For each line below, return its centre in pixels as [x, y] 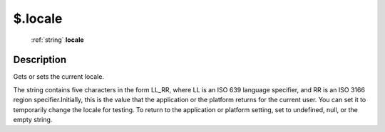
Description [40, 60]
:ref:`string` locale [58, 40]
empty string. [33, 120]
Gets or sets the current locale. [59, 77]
